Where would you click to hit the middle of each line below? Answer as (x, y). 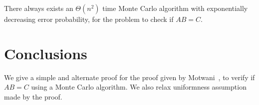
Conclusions (46, 53)
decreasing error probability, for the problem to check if (89, 19)
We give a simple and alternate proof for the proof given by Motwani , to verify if (129, 77)
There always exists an (39, 8)
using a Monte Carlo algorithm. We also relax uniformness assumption (139, 87)
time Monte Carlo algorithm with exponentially (175, 8)
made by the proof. (33, 96)
